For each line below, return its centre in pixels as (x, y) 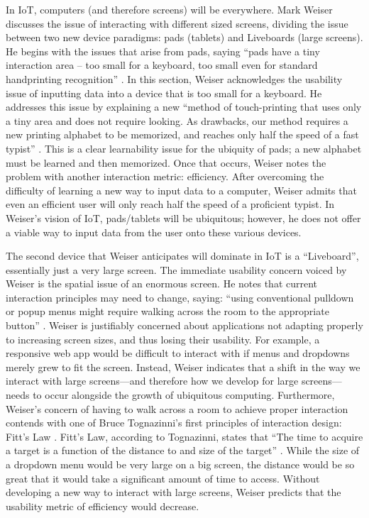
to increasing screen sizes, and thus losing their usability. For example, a (163, 339)
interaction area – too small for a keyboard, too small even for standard (162, 65)
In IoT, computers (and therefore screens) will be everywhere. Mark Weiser (169, 9)
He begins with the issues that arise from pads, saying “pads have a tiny (163, 51)
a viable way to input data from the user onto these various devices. (154, 232)
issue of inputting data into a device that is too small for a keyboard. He (164, 93)
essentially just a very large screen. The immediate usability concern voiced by (176, 269)
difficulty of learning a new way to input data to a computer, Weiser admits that (181, 190)
